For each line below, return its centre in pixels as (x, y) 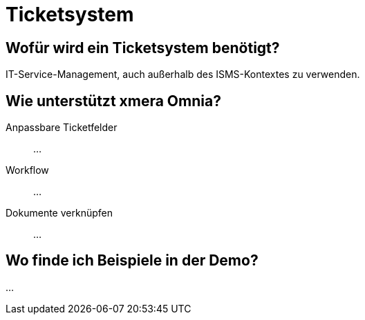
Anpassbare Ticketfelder (62, 128)
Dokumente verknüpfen (59, 213)
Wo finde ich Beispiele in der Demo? (132, 261)
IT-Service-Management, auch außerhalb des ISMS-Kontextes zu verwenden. (183, 74)
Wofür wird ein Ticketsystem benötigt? (143, 48)
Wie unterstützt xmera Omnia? (113, 101)
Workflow (27, 170)
